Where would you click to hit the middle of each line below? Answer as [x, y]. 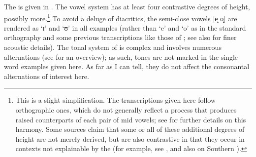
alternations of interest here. [47, 76]
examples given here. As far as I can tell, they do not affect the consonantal [135, 66]
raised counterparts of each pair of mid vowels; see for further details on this [131, 119]
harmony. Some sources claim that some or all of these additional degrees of [130, 129]
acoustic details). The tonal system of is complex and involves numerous [113, 47]
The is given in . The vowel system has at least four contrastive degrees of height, [127, 6]
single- [230, 57]
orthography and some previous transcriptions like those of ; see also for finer [120, 37]
